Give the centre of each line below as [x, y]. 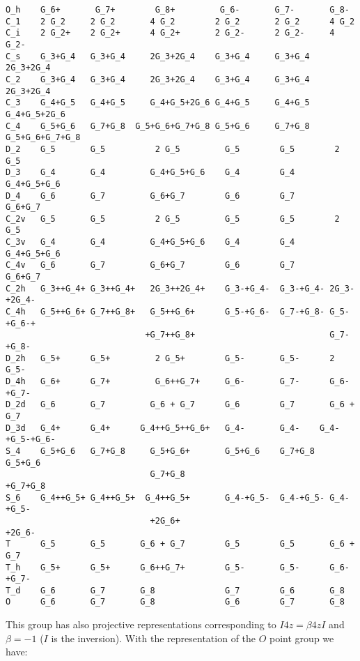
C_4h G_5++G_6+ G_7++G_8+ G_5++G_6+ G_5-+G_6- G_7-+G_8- [165, 312]
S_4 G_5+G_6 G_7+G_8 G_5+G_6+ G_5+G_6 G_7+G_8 [160, 451]
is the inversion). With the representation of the [154, 638]
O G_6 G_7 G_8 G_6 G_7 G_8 [175, 602]
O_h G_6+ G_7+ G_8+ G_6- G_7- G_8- [178, 10]
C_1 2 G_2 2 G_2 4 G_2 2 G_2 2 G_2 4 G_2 [180, 21]
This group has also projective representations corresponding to [141, 624]
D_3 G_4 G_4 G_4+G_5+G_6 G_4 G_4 [150, 173]
